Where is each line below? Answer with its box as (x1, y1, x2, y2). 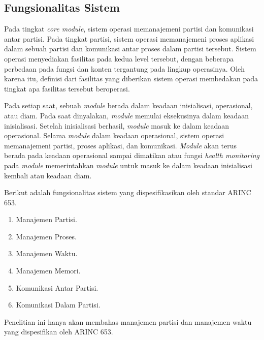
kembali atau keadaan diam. (4, 170, 92, 180)
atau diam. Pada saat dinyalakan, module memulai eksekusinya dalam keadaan (4, 110, 249, 120)
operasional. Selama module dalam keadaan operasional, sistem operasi (4, 130, 224, 141)
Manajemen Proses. (16, 231, 77, 241)
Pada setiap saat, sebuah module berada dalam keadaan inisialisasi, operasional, (4, 100, 253, 111)
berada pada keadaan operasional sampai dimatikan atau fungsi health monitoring (4, 150, 260, 161)
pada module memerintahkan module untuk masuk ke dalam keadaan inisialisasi (4, 160, 252, 170)
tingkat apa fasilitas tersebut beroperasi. (4, 83, 130, 94)
